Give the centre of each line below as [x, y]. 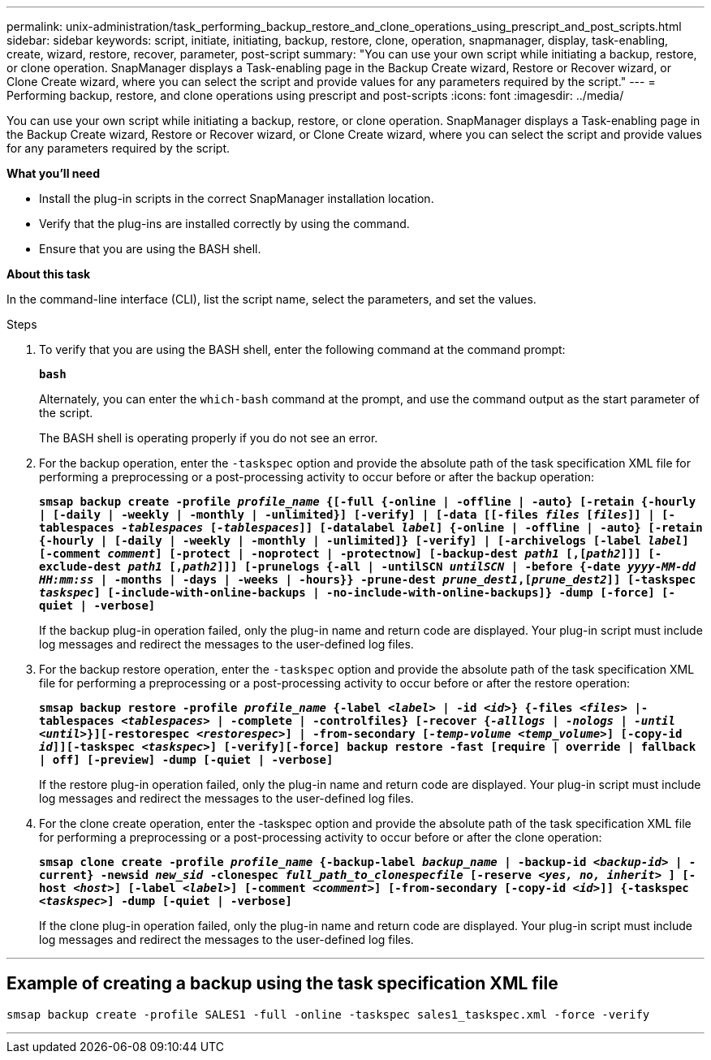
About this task [49, 274]
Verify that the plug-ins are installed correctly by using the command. [224, 224]
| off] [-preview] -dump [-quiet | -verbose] [186, 760]
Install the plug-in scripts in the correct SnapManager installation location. [237, 198]
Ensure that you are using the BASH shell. [150, 249]
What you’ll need [53, 173]
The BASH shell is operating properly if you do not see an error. [209, 438]
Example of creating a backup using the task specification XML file [282, 984]
